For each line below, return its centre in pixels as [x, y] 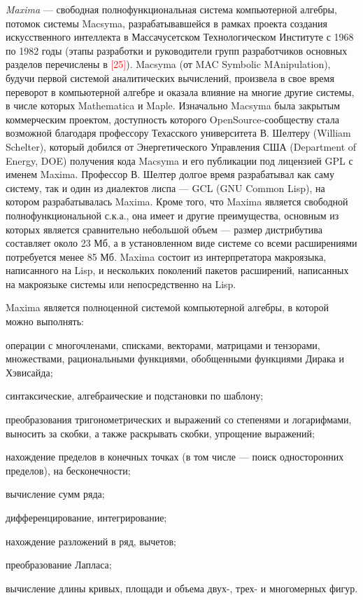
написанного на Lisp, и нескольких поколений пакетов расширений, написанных [177, 270]
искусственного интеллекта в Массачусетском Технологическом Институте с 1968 [180, 37]
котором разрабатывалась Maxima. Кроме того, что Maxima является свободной [177, 202]
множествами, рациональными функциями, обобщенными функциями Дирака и [175, 359]
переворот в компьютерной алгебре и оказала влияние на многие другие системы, [180, 91]
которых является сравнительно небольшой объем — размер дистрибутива [164, 229]
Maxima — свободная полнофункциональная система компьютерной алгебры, [171, 9]
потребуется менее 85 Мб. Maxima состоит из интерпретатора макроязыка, [166, 256]
